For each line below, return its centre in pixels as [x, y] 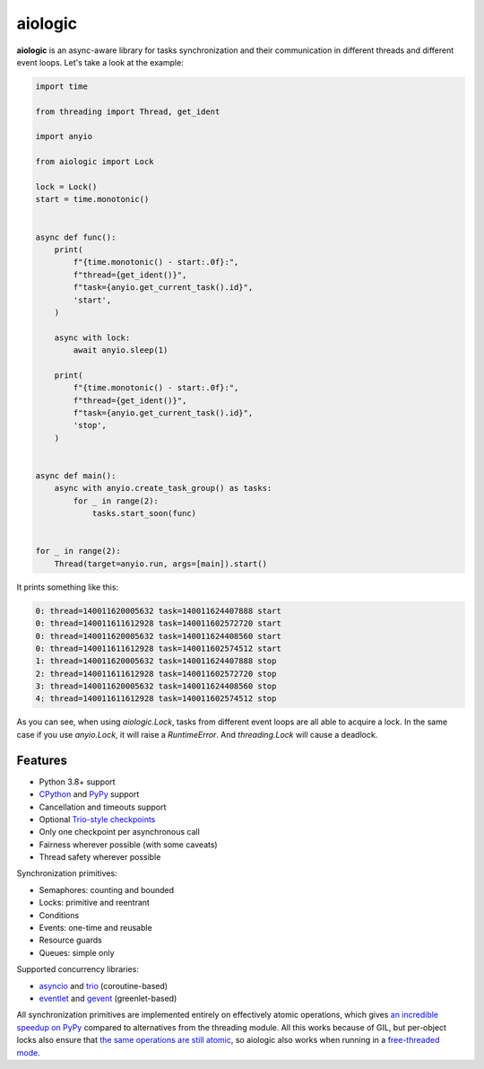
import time [62, 86]
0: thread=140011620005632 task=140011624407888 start [158, 611]
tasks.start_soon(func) [144, 513]
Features [42, 760]
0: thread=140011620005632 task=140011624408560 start [158, 636]
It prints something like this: [68, 587]
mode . [28, 1052]
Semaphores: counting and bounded [107, 889]
